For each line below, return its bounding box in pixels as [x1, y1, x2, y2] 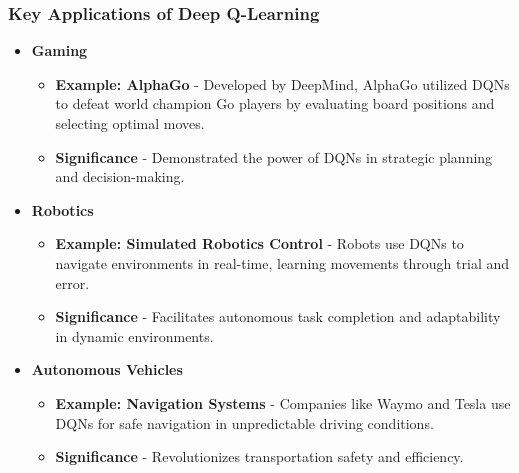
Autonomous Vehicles [31, 359, 183, 380]
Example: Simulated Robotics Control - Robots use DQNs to [55, 233, 464, 254]
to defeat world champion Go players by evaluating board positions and [55, 93, 495, 114]
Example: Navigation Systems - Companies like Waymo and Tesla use [55, 392, 511, 413]
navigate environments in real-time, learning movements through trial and [55, 252, 510, 273]
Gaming [31, 40, 88, 61]
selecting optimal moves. [55, 113, 205, 133]
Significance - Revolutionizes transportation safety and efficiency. [55, 446, 464, 467]
